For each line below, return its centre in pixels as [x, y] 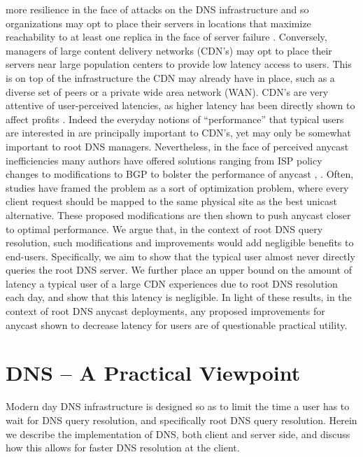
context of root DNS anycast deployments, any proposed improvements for [165, 311]
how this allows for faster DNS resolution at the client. [123, 448]
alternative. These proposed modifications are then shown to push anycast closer [178, 215]
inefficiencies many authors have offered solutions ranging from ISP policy [164, 160]
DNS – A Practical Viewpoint [153, 373]
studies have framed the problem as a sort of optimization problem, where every [177, 187]
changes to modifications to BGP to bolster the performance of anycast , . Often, [180, 174]
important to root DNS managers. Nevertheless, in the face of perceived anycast [177, 146]
